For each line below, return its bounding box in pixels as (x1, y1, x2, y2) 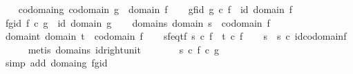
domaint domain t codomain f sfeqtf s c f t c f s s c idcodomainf (5, 29, 347, 43)
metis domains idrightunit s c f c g (28, 42, 220, 56)
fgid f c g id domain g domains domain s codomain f (5, 15, 270, 29)
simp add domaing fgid (5, 56, 108, 70)
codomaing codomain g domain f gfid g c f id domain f (18, 2, 293, 16)
